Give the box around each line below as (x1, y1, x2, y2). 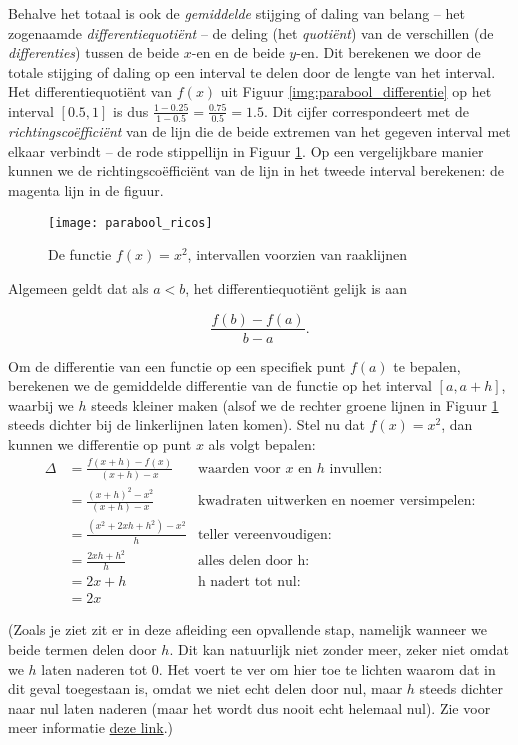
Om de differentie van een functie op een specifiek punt (8, 355, 346, 376)
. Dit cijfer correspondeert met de (263, 100, 469, 121)
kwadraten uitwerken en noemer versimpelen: (197, 494, 476, 509)
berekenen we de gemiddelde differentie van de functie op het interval (8, 375, 432, 396)
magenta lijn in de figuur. (8, 180, 164, 201)
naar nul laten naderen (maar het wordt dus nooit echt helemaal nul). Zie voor (8, 697, 491, 718)
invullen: (329, 461, 383, 476)
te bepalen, (393, 355, 461, 376)
